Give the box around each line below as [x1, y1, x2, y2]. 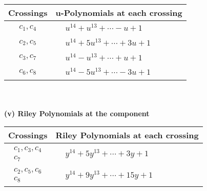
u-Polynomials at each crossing [55, 7, 182, 18]
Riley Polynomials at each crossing [55, 129, 199, 141]
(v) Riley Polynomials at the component [4, 108, 150, 118]
